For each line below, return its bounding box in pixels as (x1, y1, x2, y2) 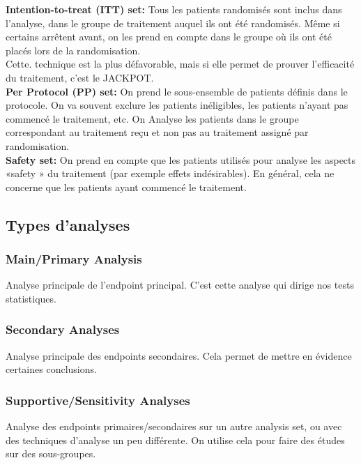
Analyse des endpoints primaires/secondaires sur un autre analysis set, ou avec (6, 419, 342, 434)
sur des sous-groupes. (6, 446, 96, 461)
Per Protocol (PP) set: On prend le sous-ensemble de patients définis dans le (6, 84, 348, 98)
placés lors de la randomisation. (6, 43, 141, 57)
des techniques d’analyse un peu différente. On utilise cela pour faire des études (6, 432, 345, 447)
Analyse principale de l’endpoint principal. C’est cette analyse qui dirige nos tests (6, 277, 354, 292)
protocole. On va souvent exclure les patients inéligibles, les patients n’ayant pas (6, 98, 348, 112)
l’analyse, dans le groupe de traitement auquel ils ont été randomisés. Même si (6, 15, 340, 30)
